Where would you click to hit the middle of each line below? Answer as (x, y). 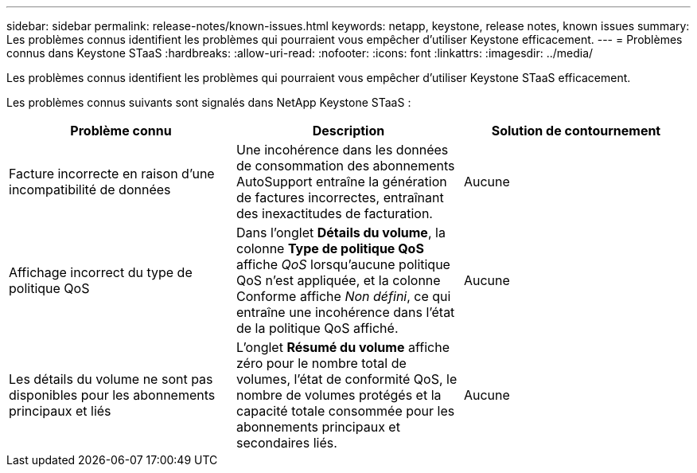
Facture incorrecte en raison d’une (112, 174)
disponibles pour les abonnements (112, 395)
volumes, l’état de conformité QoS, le (347, 379)
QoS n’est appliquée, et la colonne (338, 280)
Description (348, 131)
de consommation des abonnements (345, 166)
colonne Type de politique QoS (330, 248)
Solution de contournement (576, 131)
